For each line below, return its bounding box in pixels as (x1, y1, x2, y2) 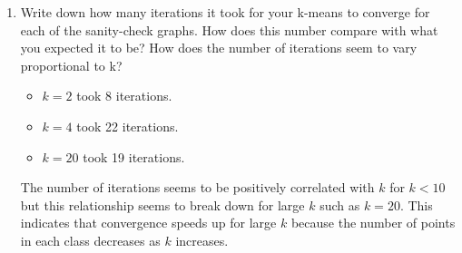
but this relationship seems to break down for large (20, 195, 305, 214)
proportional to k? (20, 55, 123, 74)
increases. (175, 230, 229, 249)
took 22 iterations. (76, 116, 179, 135)
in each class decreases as (20, 230, 161, 249)
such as (319, 195, 360, 214)
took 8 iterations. (76, 86, 172, 105)
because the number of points (290, 213, 456, 232)
